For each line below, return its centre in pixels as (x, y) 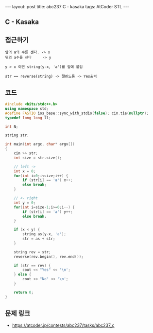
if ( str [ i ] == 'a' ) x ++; (48, 180)
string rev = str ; (32, 252)
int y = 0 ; (25, 203)
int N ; (12, 126)
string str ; (17, 135)
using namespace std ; (27, 108)
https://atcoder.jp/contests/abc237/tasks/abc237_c (63, 325)
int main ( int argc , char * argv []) (40, 144)
